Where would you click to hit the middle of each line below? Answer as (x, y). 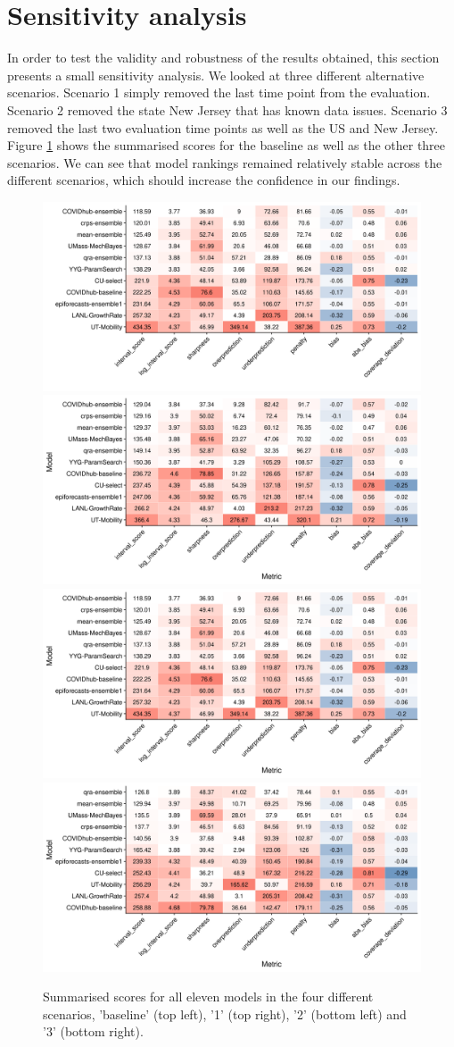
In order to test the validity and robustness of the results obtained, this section (223, 58)
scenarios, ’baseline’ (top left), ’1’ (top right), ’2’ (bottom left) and (225, 1013)
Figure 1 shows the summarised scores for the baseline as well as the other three (227, 145)
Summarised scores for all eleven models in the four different (208, 997)
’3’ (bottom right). (93, 1031)
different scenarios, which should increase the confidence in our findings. (204, 180)
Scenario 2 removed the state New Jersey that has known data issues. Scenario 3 (227, 109)
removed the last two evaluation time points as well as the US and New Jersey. (223, 127)
